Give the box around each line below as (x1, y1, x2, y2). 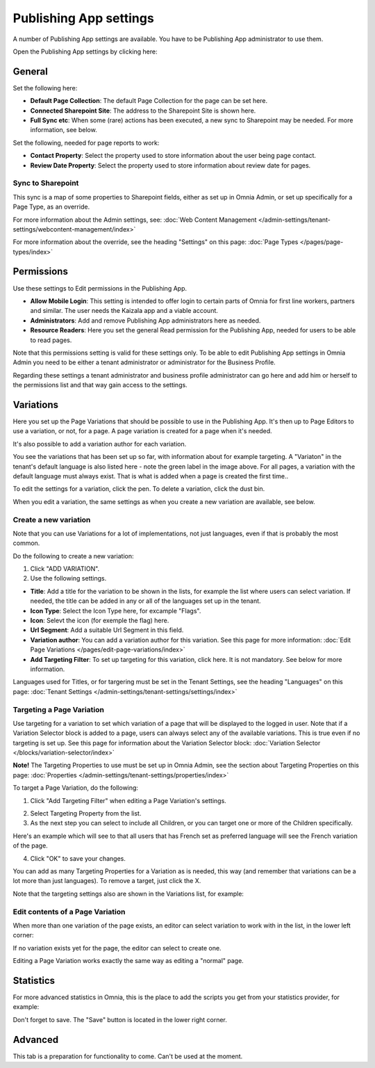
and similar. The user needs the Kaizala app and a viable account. (30, 307, 219, 315)
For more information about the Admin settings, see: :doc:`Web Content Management (12, 216, 257, 224)
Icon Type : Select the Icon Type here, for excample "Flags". (30, 606, 201, 615)
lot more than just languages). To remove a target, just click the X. (12, 877, 201, 885)
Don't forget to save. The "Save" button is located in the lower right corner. (12, 1015, 227, 1023)
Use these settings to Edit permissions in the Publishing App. (12, 284, 187, 292)
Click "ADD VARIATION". (30, 565, 100, 573)
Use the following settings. (30, 574, 107, 583)
